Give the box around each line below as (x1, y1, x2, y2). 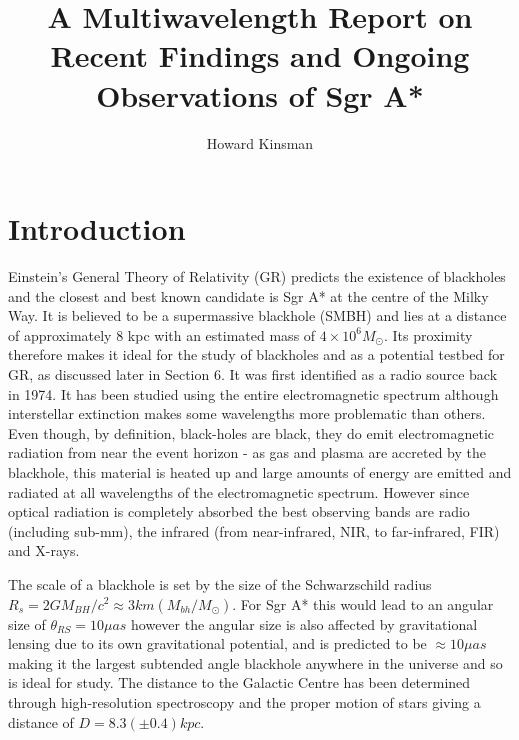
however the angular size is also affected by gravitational (131, 613, 478, 634)
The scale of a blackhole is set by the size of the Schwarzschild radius (8, 573, 432, 594)
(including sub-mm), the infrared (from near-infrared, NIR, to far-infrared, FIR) (8, 520, 500, 541)
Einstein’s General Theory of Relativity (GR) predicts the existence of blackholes (8, 266, 506, 287)
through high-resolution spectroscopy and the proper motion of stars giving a (8, 691, 481, 712)
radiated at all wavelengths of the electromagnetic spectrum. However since (8, 481, 470, 502)
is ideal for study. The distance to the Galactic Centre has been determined (8, 672, 471, 693)
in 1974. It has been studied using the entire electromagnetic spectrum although (8, 383, 499, 404)
